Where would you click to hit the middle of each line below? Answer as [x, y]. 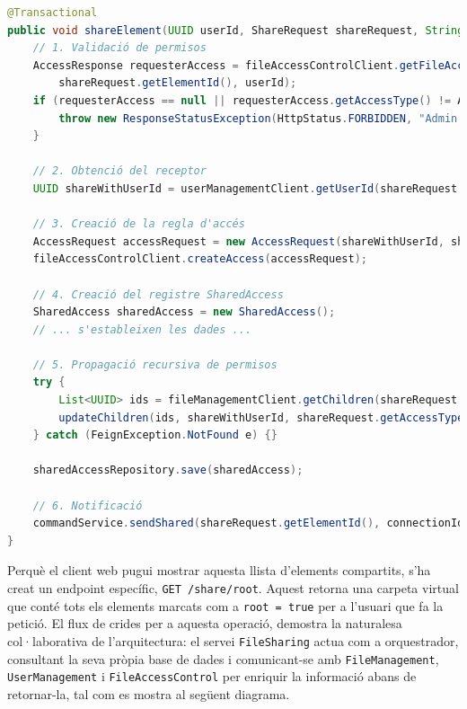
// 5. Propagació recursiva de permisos [155, 364]
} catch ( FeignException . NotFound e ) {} [155, 435]
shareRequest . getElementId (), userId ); [178, 83]
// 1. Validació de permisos [119, 48]
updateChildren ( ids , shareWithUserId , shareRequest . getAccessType [261, 417]
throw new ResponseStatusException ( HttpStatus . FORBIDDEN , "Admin [258, 118]
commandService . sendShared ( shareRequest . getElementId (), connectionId [248, 523]
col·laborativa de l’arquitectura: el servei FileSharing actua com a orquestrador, [233, 640]
